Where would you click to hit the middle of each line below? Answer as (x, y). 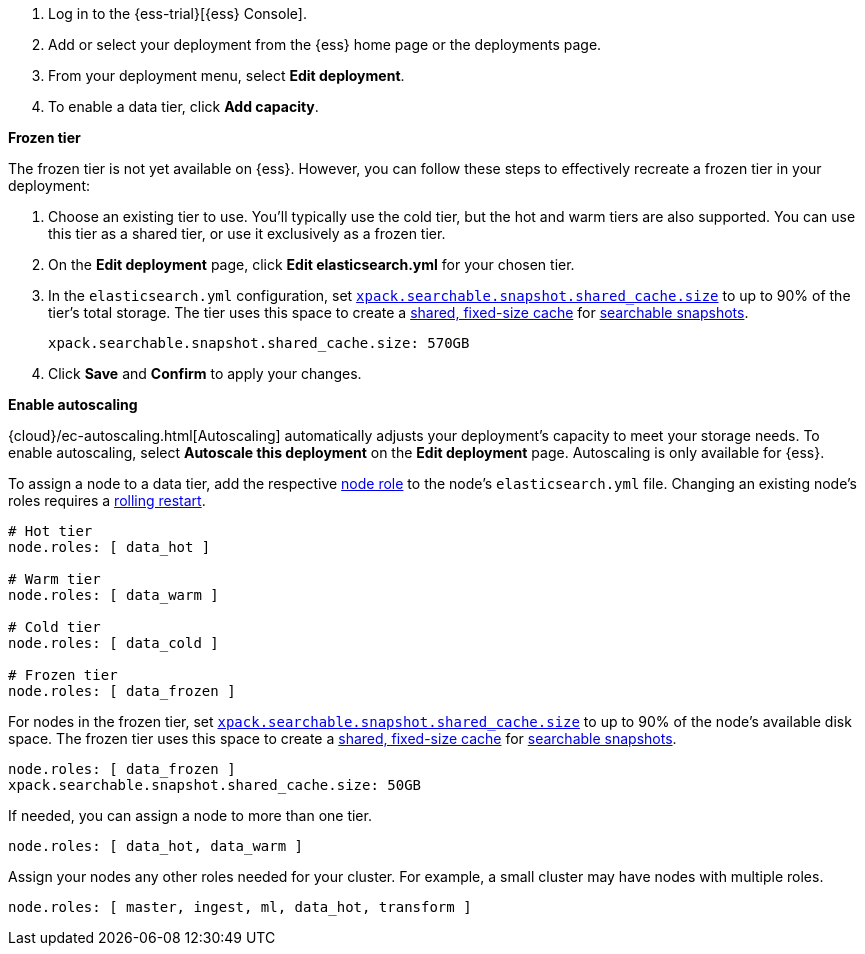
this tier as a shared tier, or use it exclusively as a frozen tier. (247, 233)
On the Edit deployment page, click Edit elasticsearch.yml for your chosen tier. (311, 264)
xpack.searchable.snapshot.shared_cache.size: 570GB (259, 343)
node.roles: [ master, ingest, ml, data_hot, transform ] (240, 907)
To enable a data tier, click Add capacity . (183, 106)
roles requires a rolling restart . (107, 500)
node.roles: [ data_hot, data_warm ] (156, 846)
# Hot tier (50, 531)
